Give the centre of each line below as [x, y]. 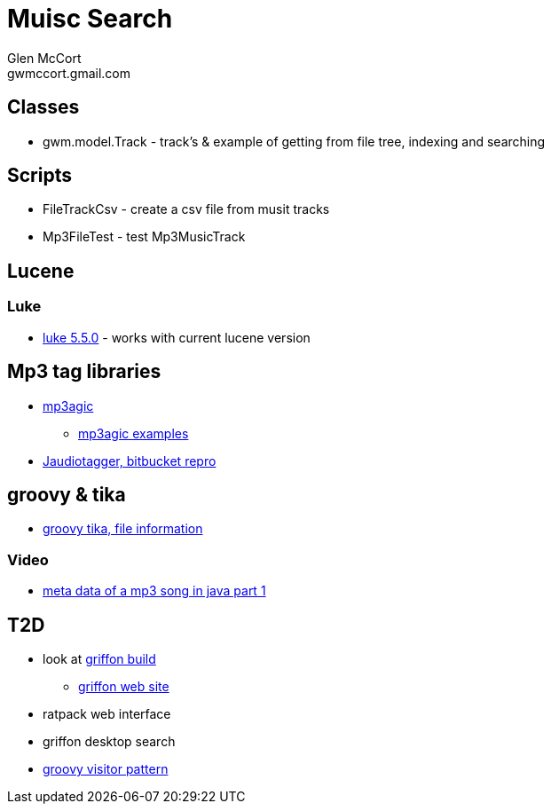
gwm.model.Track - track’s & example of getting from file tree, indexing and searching [294, 141]
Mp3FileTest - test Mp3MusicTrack [144, 237]
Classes [43, 107]
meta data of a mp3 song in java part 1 [154, 591]
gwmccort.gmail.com [69, 73]
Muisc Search [90, 19]
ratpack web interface [107, 713]
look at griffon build [99, 658]
